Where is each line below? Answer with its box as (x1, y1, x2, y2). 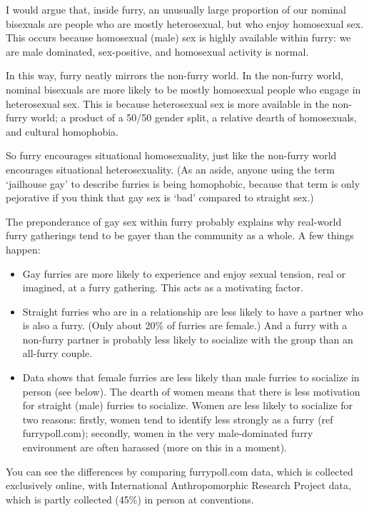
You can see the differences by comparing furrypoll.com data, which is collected (6, 463, 353, 478)
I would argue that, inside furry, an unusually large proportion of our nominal (6, 2, 346, 16)
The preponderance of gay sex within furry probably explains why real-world (6, 214, 342, 229)
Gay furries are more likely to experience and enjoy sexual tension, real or (22, 266, 346, 281)
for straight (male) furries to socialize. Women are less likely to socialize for (22, 398, 353, 413)
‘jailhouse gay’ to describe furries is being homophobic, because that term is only (6, 176, 360, 191)
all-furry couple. (22, 346, 93, 361)
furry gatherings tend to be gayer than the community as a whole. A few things (6, 228, 354, 243)
